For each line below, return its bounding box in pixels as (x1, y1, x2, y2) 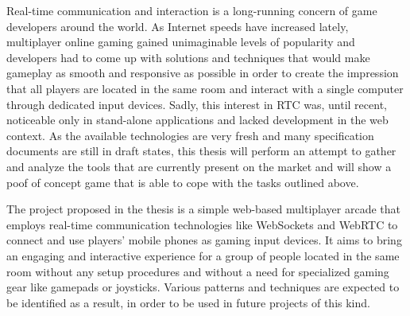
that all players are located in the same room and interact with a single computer (6, 80, 404, 96)
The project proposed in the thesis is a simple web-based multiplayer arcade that (6, 201, 401, 217)
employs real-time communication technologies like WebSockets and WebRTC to (6, 216, 398, 232)
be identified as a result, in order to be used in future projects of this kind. (6, 294, 370, 310)
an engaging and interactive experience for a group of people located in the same (6, 247, 400, 263)
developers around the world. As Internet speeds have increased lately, (6, 18, 349, 34)
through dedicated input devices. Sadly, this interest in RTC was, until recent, (6, 96, 387, 112)
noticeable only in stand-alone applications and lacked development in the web (6, 111, 389, 128)
